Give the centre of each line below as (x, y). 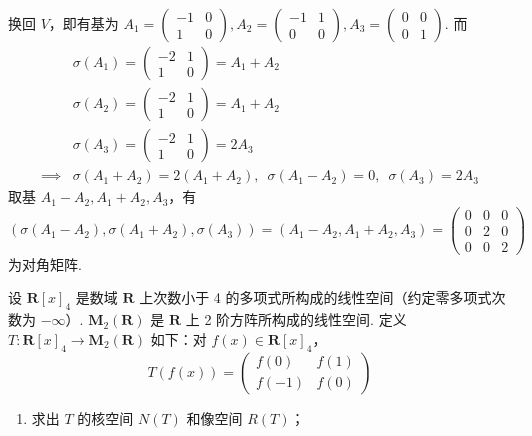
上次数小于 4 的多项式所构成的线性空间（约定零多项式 (315, 297)
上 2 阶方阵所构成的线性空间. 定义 (296, 319)
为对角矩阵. (45, 263)
